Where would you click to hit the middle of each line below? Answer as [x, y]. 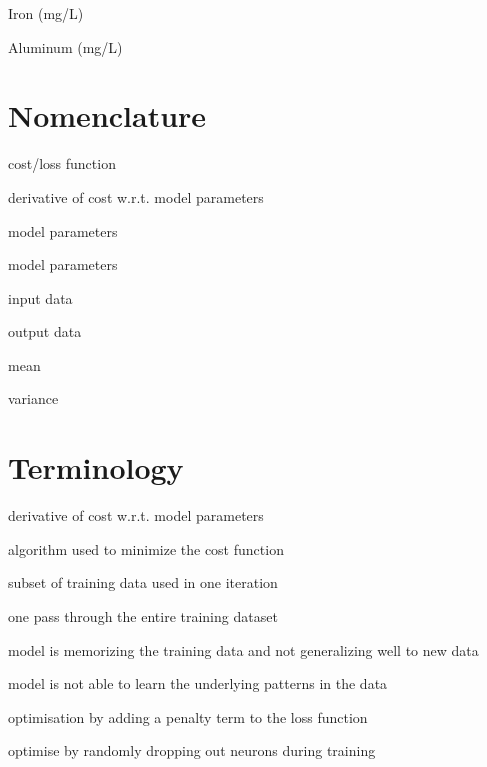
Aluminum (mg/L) [65, 46]
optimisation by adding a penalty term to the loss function [188, 716]
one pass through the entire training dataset [143, 615]
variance [33, 398]
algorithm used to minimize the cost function [146, 548]
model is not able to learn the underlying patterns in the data [198, 683]
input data [40, 297]
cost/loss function [62, 163]
